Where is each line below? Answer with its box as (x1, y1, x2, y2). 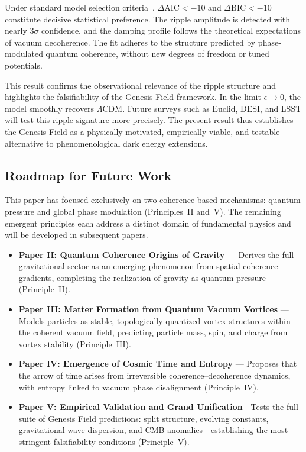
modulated (5, 47, 43, 60)
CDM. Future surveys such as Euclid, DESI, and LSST (102, 102, 302, 114)
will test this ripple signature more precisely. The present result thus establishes (5, 114, 294, 126)
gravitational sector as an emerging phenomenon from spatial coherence (18, 260, 278, 272)
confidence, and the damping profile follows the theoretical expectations (41, 24, 301, 37)
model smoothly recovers (5, 102, 95, 114)
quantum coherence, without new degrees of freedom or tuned (45, 47, 269, 60)
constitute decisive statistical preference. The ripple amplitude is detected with (5, 12, 291, 25)
